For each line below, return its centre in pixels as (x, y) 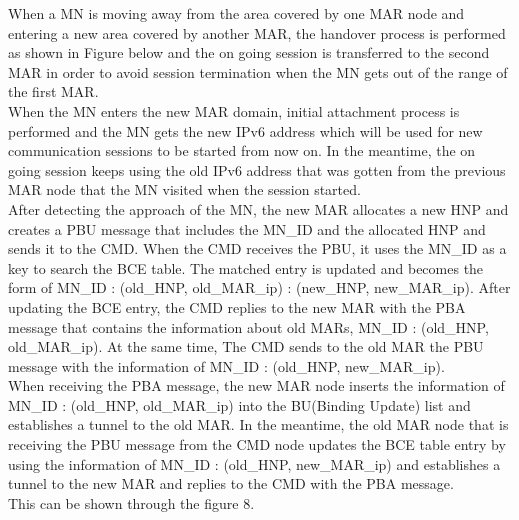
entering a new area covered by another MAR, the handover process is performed (257, 32)
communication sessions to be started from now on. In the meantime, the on (242, 150)
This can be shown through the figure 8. (131, 502)
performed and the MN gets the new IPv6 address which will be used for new (245, 130)
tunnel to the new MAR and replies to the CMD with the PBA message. (231, 483)
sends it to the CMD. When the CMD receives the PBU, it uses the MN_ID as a (257, 248)
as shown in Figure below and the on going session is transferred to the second (249, 52)
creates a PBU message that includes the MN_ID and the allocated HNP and (247, 228)
